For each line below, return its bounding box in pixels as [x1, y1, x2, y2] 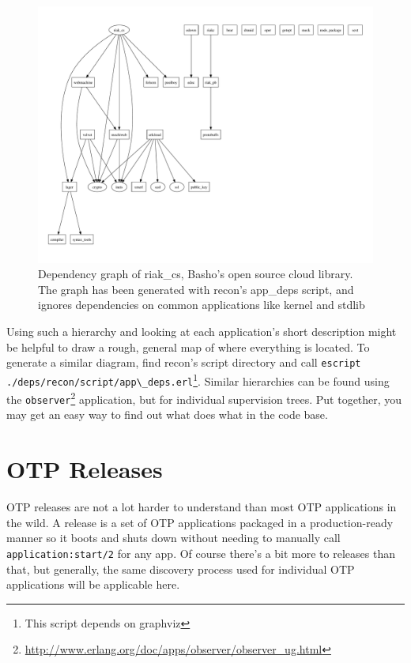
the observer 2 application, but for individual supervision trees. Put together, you [6, 389, 402, 407]
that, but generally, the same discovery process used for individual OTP [6, 560, 355, 577]
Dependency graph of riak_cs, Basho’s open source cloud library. [38, 266, 353, 282]
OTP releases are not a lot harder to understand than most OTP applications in [6, 499, 397, 515]
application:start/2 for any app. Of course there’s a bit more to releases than [6, 544, 395, 561]
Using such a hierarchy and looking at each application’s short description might [6, 323, 397, 339]
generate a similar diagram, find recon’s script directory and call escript [6, 354, 361, 371]
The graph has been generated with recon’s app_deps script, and [38, 281, 354, 297]
